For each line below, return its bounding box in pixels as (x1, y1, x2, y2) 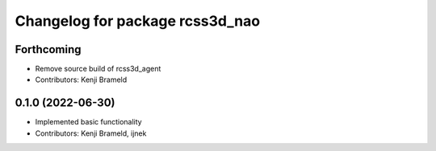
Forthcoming (15, 43, 82, 56)
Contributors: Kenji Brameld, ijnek (35, 129, 147, 138)
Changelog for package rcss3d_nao (15, 12, 261, 30)
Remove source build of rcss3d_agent (35, 64, 161, 74)
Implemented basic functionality (35, 117, 142, 127)
